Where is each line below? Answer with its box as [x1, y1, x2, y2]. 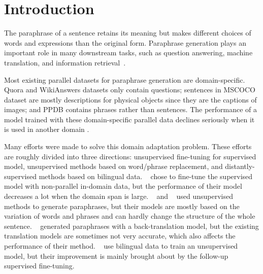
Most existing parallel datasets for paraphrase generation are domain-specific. [4, 74, 245, 85]
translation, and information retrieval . [4, 57, 126, 67]
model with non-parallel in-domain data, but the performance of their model [4, 181, 242, 191]
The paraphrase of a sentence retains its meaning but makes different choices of [4, 27, 251, 38]
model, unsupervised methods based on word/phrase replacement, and [4, 161, 223, 172]
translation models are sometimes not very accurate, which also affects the [4, 230, 236, 241]
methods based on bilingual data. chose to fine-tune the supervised [39, 170, 253, 181]
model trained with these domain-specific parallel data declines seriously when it [4, 114, 255, 124]
